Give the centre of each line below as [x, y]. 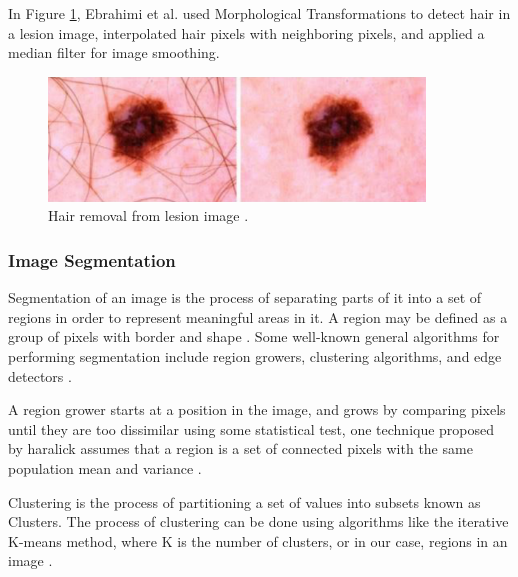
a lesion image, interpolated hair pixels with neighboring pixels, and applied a [246, 32]
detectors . [40, 375]
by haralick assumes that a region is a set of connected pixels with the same [240, 448]
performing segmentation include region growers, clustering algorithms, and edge [255, 356]
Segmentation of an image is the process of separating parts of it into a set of [245, 297]
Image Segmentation [92, 260]
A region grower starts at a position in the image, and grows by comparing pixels [257, 409]
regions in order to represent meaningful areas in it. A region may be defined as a [258, 316]
